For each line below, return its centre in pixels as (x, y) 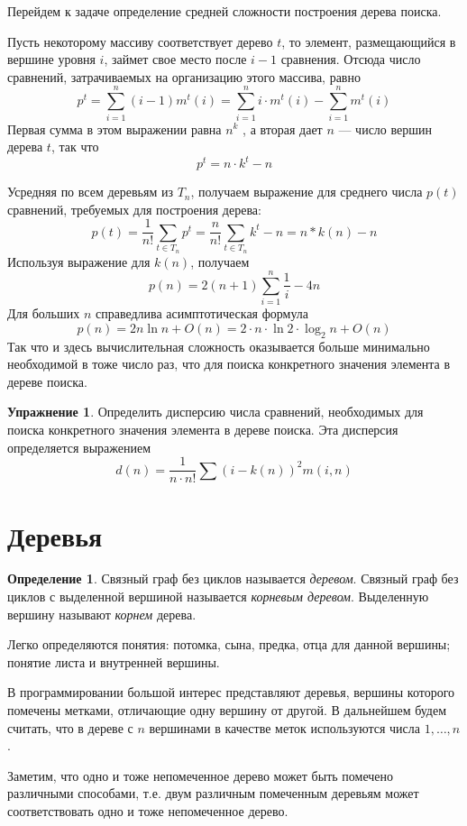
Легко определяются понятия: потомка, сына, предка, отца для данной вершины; (229, 644)
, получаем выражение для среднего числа (307, 192)
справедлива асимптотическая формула (201, 313)
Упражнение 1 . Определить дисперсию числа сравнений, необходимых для (215, 412)
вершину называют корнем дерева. (102, 614)
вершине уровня (51, 59)
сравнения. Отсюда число (351, 59)
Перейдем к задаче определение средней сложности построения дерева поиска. (224, 11)
